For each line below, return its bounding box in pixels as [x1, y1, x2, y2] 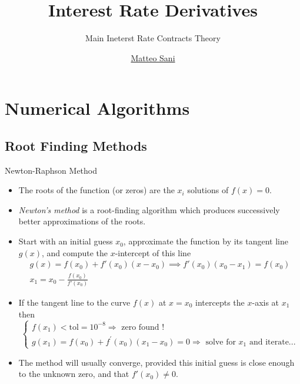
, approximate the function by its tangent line [123, 235, 288, 247]
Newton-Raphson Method [5, 164, 98, 176]
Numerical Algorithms [5, 96, 190, 120]
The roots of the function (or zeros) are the [18, 184, 175, 196]
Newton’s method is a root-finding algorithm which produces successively [18, 203, 280, 216]
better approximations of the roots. [18, 215, 146, 227]
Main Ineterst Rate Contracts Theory [85, 32, 221, 44]
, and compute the [41, 246, 108, 259]
